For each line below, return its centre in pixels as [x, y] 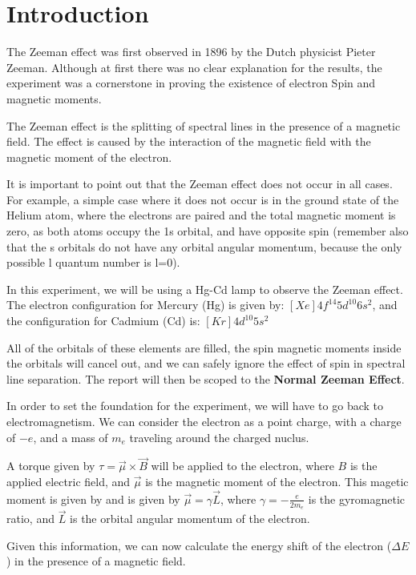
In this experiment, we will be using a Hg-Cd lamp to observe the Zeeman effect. [205, 289]
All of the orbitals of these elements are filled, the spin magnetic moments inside [204, 347]
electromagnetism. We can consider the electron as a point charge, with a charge [204, 421]
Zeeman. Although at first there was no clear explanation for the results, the [194, 67]
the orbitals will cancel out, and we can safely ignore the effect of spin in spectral [206, 363]
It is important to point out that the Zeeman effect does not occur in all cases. [200, 184]
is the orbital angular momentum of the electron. [190, 519]
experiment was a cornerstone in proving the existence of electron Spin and [191, 83]
